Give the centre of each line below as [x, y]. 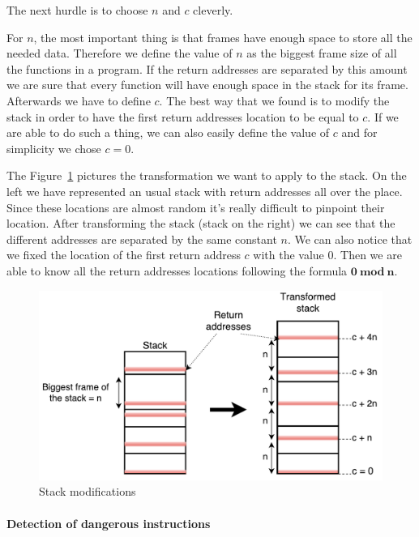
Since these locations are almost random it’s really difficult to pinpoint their [196, 207]
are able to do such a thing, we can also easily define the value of [168, 132]
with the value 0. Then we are [327, 255]
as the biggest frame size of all [322, 53]
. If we [383, 116]
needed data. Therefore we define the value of [120, 53]
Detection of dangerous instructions [109, 523]
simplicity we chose [54, 148]
